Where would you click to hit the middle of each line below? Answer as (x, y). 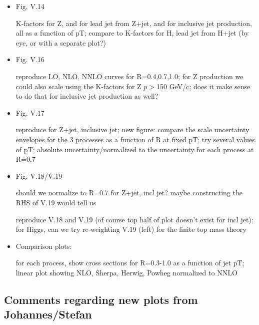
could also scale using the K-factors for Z (78, 86)
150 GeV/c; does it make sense (203, 86)
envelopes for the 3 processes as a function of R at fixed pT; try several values (135, 139)
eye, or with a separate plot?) (61, 42)
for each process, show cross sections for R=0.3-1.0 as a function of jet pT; (130, 263)
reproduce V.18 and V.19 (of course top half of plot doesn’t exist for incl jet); (134, 219)
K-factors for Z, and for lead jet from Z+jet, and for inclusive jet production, (134, 23)
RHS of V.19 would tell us (56, 202)
